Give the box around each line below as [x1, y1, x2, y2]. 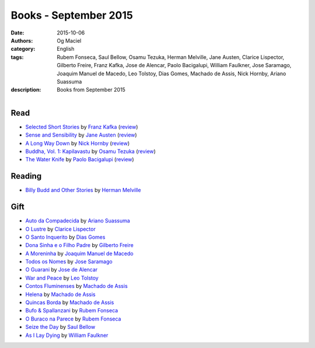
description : [10, 86, 41, 93]
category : [10, 46, 36, 53]
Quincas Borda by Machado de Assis [25, 299, 114, 306]
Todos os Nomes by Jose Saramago [25, 258, 113, 265]
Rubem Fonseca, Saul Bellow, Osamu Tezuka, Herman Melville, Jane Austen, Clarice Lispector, [57, 53, 285, 61]
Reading [10, 171, 42, 181]
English [57, 46, 75, 53]
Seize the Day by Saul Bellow [25, 323, 96, 330]
